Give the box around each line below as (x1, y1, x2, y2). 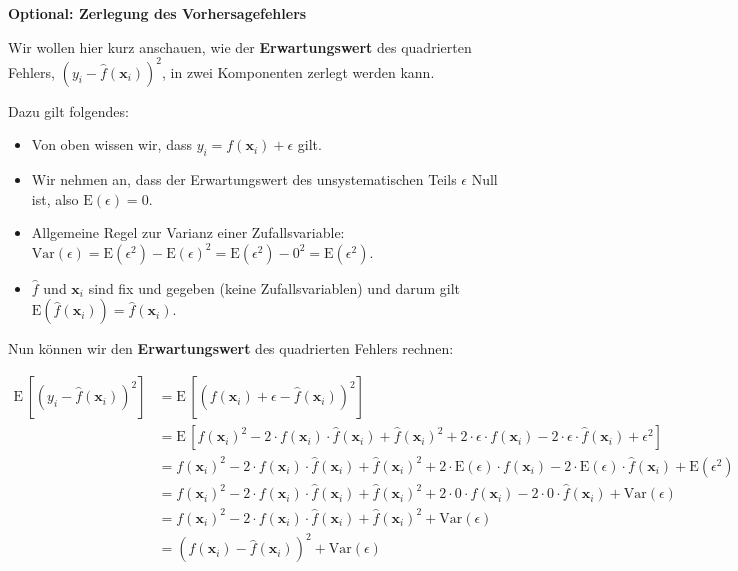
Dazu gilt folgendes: (8, 100, 129, 121)
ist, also (31, 188, 79, 209)
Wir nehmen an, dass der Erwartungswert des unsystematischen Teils (31, 169, 457, 190)
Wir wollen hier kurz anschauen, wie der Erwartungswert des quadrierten (8, 36, 472, 57)
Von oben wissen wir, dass (31, 134, 192, 155)
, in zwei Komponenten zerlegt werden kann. (162, 61, 435, 82)
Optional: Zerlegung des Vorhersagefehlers (8, 3, 307, 23)
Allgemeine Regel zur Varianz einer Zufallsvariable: (31, 222, 345, 243)
